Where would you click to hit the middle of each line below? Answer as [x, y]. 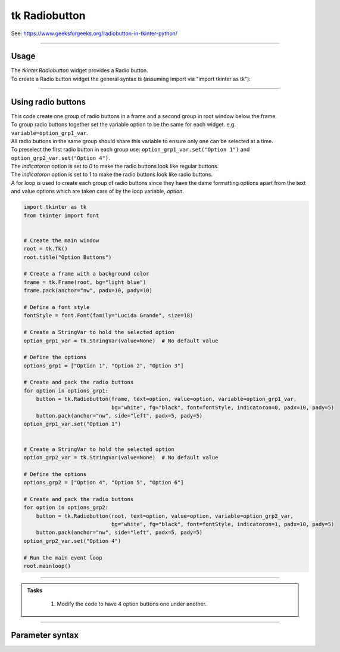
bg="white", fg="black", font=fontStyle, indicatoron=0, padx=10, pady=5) [223, 407]
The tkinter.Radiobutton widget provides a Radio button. [79, 70]
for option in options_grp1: [66, 390]
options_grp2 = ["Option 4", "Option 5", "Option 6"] [104, 483]
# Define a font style [57, 307]
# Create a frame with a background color [86, 274]
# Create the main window [61, 240]
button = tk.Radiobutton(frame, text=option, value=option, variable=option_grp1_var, [166, 399]
